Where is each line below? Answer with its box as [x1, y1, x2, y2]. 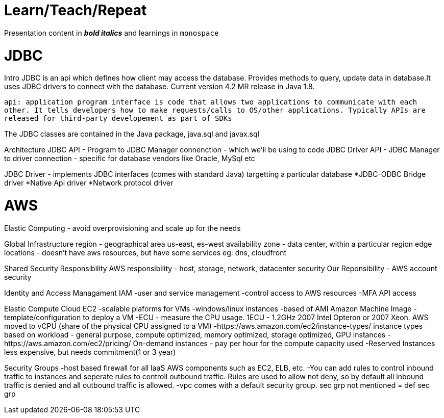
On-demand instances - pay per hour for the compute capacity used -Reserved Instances [133, 338, 435, 348]
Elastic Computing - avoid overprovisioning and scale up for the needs [4, 223, 241, 232]
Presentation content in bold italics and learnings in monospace [4, 28, 219, 37]
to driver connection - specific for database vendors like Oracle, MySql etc [4, 154, 255, 163]
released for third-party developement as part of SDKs [4, 114, 232, 123]
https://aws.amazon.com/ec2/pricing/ [4, 338, 131, 348]
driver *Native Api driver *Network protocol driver [4, 178, 174, 188]
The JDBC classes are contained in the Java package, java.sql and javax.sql [4, 129, 259, 139]
